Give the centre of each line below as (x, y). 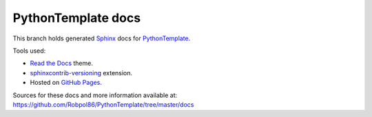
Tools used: (29, 51)
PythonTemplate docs (77, 18)
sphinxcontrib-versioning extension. (81, 73)
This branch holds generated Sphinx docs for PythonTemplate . (102, 38)
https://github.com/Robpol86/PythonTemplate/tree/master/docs (103, 104)
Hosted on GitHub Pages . (66, 83)
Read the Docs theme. (61, 63)
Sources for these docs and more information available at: (95, 95)
